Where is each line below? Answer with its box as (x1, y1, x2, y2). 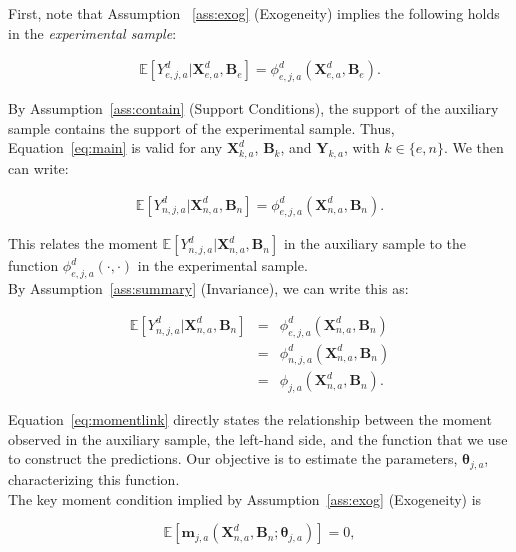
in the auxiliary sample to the (283, 233, 467, 254)
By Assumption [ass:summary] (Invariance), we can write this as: (8, 278, 409, 299)
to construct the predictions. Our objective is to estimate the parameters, (8, 448, 458, 469)
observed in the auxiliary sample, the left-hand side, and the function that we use (8, 428, 508, 449)
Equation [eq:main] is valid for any (8, 137, 223, 158)
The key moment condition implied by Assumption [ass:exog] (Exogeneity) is (8, 488, 482, 509)
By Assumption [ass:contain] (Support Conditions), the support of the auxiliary (8, 98, 499, 119)
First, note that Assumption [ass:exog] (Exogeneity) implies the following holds (8, 3, 500, 23)
